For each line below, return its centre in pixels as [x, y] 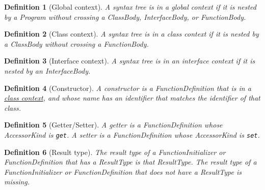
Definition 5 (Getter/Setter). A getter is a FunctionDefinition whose [113, 125]
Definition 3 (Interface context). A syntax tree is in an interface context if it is [130, 61]
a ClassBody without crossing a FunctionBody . [76, 43]
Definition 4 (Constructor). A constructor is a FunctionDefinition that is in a [128, 88]
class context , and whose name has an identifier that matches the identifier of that [132, 98]
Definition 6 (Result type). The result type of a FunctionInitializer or [115, 152]
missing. [17, 182]
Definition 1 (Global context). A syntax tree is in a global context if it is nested [130, 7]
